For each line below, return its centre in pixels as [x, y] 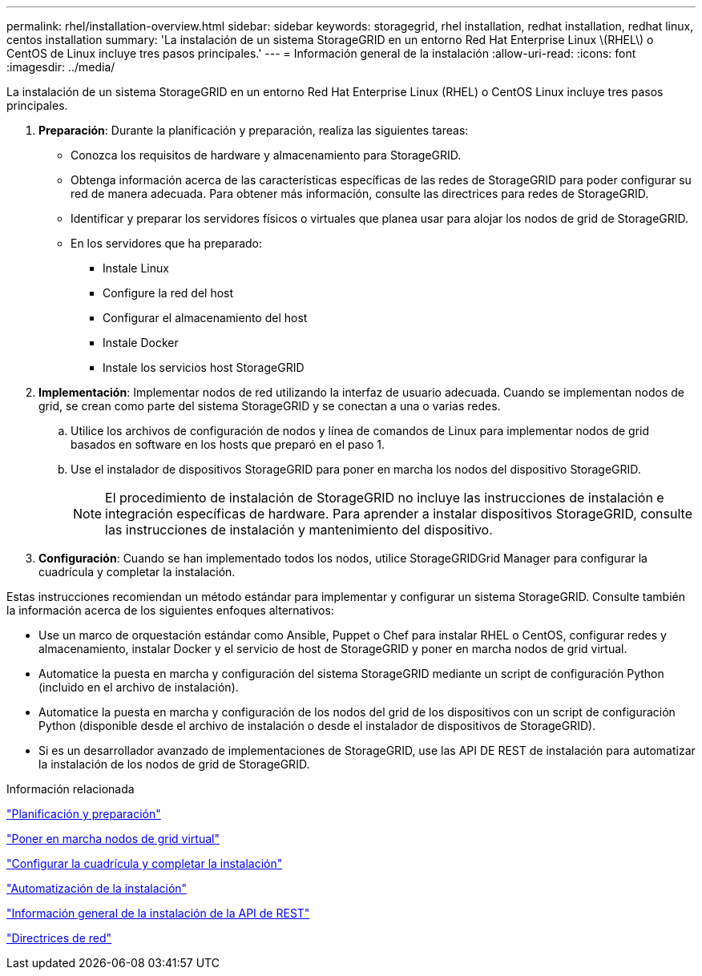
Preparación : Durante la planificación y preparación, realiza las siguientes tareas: [254, 130]
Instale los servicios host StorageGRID [204, 367]
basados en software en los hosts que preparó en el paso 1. [228, 444]
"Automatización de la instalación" [97, 888]
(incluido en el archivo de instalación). [139, 687]
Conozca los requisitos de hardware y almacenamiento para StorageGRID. [266, 155]
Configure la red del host [168, 293]
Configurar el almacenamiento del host [205, 318]
